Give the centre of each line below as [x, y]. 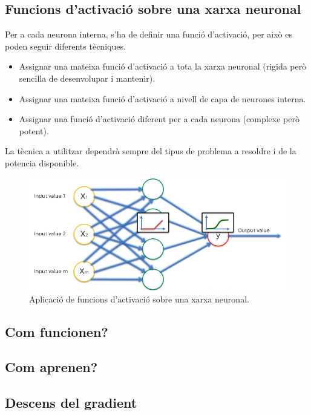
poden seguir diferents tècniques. [65, 46]
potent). [34, 130]
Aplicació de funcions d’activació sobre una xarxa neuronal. [139, 299]
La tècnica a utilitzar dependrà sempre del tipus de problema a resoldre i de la [151, 151]
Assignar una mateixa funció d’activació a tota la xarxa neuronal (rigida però [163, 66]
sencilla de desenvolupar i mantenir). [87, 78]
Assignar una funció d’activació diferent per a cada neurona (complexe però [159, 119]
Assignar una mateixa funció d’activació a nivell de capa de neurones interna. [162, 98]
